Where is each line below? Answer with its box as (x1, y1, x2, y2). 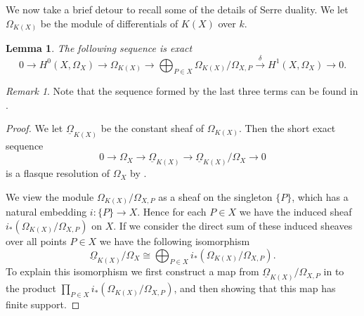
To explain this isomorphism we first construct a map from (6, 264, 259, 279)
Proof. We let (6, 121, 63, 136)
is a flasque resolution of (6, 166, 110, 180)
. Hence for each (137, 204, 207, 219)
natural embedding (6, 204, 87, 219)
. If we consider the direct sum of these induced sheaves (113, 218, 353, 232)
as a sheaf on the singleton (158, 189, 273, 204)
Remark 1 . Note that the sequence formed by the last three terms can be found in (6, 84, 358, 98)
